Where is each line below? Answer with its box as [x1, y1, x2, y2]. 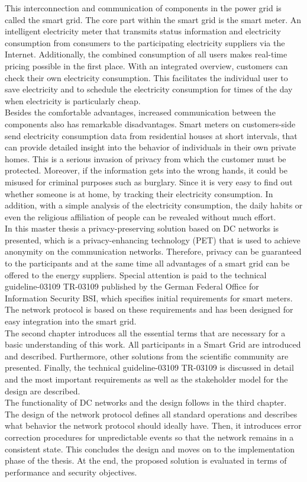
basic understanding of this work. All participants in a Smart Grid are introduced [5, 338, 301, 351]
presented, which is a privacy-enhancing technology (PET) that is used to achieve [5, 233, 300, 246]
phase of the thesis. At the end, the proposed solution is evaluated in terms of [5, 454, 287, 467]
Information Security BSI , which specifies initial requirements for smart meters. [5, 291, 293, 304]
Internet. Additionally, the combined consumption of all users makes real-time [5, 48, 287, 60]
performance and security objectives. [5, 465, 137, 478]
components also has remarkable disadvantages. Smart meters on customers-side [5, 117, 296, 130]
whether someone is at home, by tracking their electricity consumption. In [5, 187, 273, 200]
